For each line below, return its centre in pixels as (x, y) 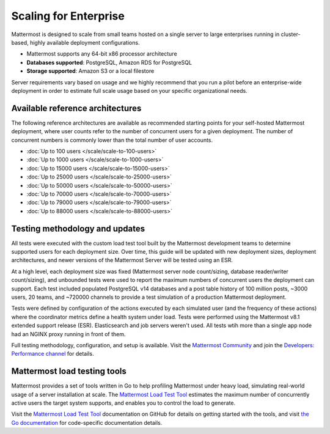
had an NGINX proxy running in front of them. (68, 334)
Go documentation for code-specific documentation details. (87, 422)
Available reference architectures (76, 108)
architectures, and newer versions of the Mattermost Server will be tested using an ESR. (122, 260)
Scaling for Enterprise (68, 16)
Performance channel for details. (53, 354)
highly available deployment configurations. (85, 42)
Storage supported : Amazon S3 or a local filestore (90, 71)
